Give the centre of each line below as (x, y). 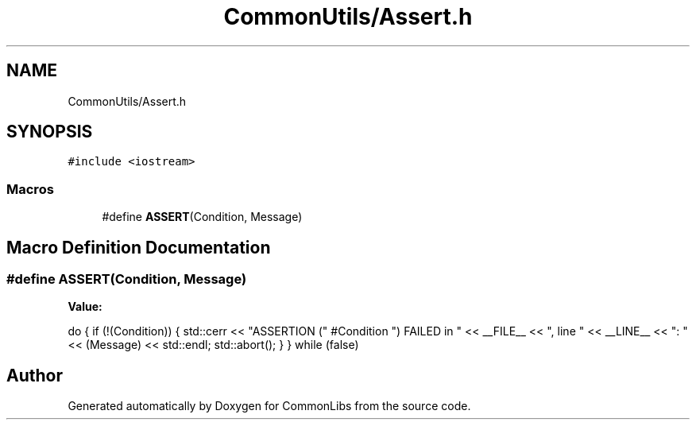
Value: (85, 307)
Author (35, 375)
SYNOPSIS (50, 132)
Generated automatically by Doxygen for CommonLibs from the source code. (269, 406)
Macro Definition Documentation (139, 247)
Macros (30, 189)
